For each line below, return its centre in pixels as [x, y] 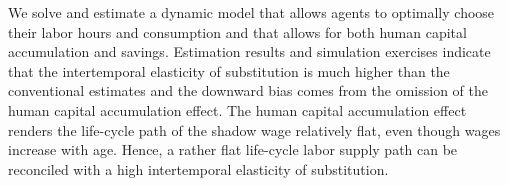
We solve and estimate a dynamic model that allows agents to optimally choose [251, 12]
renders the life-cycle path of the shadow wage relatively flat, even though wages [254, 129]
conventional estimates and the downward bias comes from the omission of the [248, 90]
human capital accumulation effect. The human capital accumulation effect [237, 109]
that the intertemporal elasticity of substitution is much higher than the [229, 70]
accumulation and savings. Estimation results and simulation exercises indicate [249, 51]
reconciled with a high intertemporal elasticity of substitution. [198, 168]
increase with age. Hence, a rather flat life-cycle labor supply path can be [233, 149]
